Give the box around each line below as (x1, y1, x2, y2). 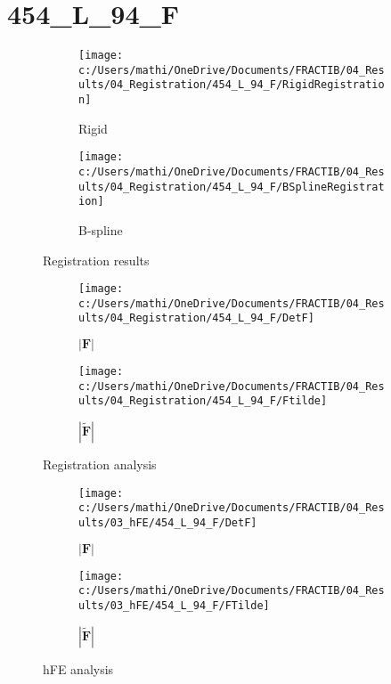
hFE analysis (43, 659, 114, 678)
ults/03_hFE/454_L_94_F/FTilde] (78, 598, 270, 612)
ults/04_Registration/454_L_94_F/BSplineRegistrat (78, 180, 385, 193)
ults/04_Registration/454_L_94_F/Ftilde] (78, 395, 328, 408)
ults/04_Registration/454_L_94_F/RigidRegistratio (78, 78, 385, 92)
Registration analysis (43, 455, 157, 474)
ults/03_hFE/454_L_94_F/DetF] (78, 517, 257, 529)
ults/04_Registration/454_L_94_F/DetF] (78, 312, 314, 325)
